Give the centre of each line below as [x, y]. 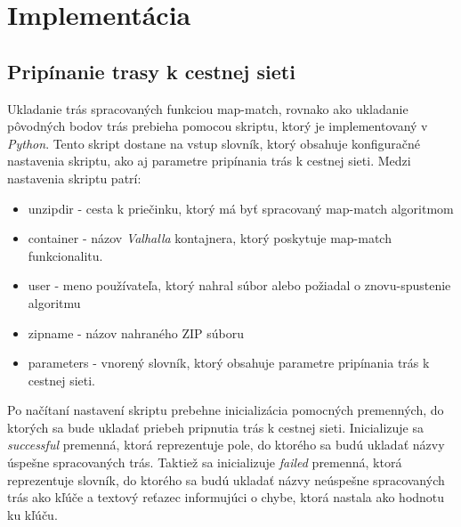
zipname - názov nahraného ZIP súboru [136, 332]
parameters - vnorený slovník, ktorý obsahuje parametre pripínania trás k [229, 363]
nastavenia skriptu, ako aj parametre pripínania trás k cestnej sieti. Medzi [209, 161]
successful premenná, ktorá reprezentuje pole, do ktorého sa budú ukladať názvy [226, 445]
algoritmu [54, 302]
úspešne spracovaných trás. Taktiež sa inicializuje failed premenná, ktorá [205, 462]
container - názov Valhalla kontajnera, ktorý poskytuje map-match [210, 238]
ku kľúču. [32, 514]
